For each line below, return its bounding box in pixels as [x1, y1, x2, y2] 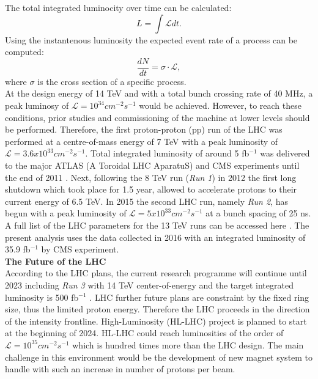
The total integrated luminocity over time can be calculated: [5, 1, 232, 13]
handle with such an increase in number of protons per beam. [5, 362, 235, 375]
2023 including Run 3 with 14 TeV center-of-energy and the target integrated [5, 278, 294, 291]
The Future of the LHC [5, 254, 106, 267]
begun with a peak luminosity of [5, 207, 127, 219]
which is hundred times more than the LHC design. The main [72, 338, 304, 351]
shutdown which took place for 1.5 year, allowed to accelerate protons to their [5, 183, 297, 196]
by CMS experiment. [41, 243, 119, 256]
